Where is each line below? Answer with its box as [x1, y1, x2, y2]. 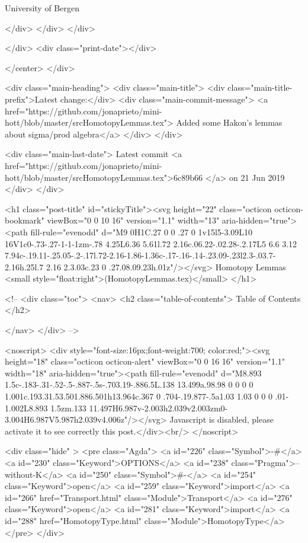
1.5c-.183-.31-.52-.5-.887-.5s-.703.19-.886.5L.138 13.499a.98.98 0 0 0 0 [5, 378, 254, 391]
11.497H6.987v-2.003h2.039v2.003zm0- [89, 401, 228, 414]
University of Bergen [5, 2, 79, 14]
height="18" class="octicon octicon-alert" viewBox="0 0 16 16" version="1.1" [5, 355, 285, 368]
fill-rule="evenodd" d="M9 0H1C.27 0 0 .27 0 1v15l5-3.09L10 [30, 225, 253, 238]
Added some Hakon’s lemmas [176, 116, 283, 129]
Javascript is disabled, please [169, 413, 274, 426]
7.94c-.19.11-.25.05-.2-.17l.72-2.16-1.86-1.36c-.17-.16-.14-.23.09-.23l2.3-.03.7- [5, 249, 276, 261]
